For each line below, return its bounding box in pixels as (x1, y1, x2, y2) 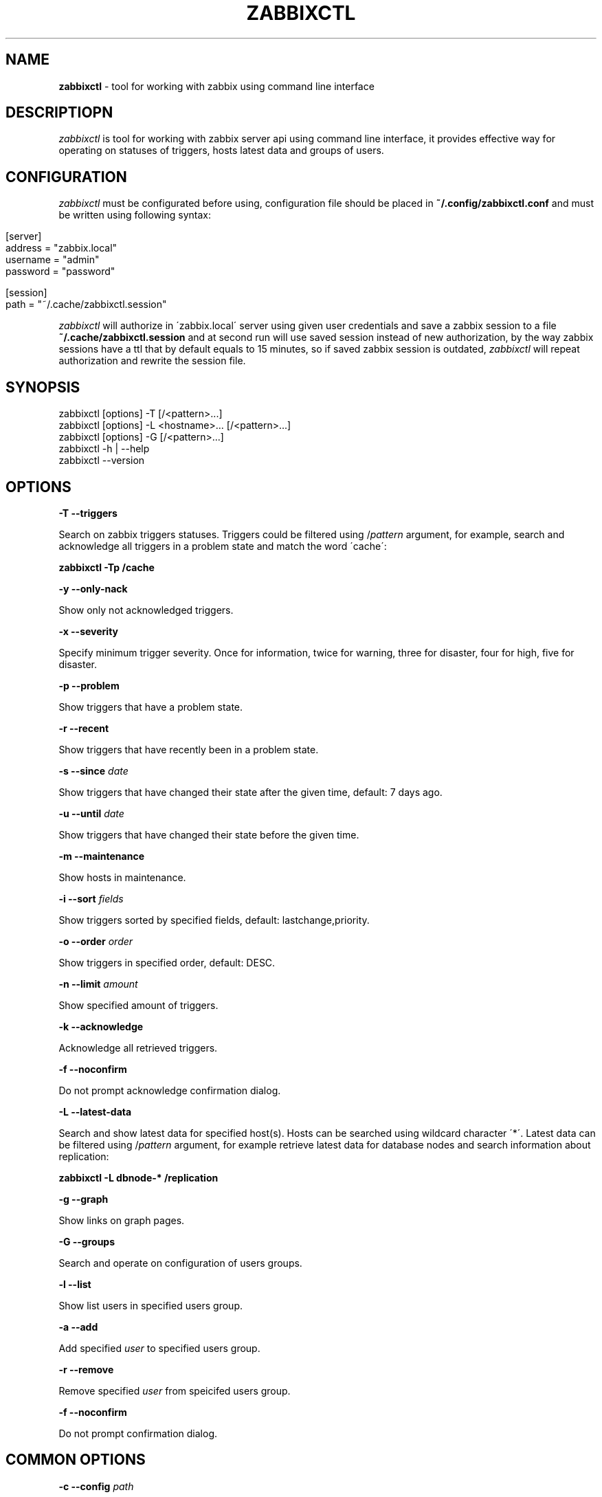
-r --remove (58, 1363, 114, 1375)
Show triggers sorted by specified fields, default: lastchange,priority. (58, 913, 370, 926)
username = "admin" (5, 254, 100, 266)
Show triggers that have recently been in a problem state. (58, 743, 319, 755)
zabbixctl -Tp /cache (58, 561, 155, 573)
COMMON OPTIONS (5, 1451, 146, 1469)
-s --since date (58, 764, 129, 777)
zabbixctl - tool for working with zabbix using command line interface (58, 80, 375, 92)
